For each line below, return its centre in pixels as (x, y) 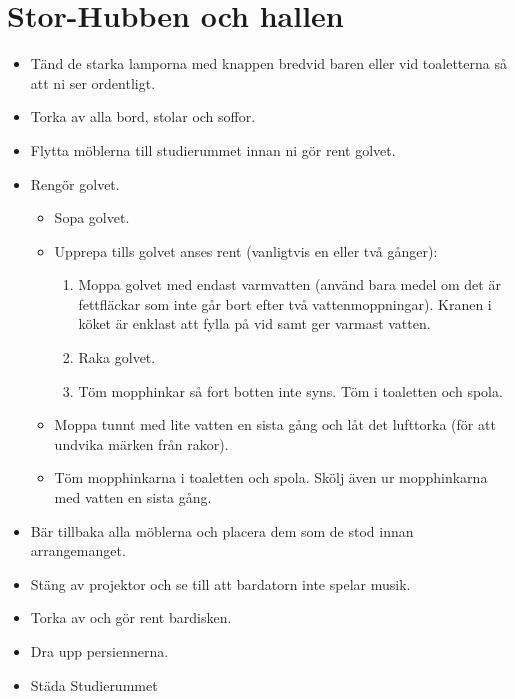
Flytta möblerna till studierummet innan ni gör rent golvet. (213, 149)
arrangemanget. (78, 550)
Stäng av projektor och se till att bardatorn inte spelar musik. (220, 583)
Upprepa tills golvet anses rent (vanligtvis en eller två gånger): (246, 250)
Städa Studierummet (94, 684)
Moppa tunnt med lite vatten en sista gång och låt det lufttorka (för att (275, 424)
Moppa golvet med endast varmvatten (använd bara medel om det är (289, 284)
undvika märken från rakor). (141, 443)
